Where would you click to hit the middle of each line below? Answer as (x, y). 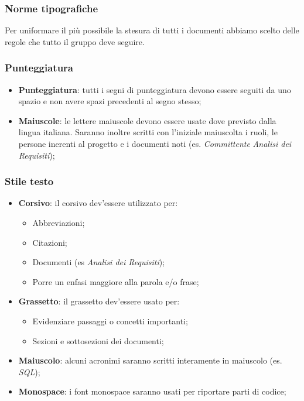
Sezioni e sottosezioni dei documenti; (98, 340)
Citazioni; (50, 242)
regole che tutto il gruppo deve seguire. (75, 41)
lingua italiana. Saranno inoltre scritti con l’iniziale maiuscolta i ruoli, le (148, 132)
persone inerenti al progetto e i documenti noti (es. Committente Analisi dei (155, 143)
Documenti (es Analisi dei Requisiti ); (99, 262)
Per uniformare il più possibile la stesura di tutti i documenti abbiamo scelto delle (152, 30)
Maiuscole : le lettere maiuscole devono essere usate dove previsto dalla (147, 120)
